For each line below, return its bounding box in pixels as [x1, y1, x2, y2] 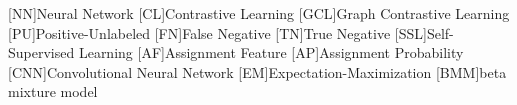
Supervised [8, 42, 75, 63]
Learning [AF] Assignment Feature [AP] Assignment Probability [78, 42, 464, 63]
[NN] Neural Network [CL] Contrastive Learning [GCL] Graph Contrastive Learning [8, 3, 510, 23]
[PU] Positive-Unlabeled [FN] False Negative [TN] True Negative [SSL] [8, 22, 427, 43]
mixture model [8, 81, 98, 102]
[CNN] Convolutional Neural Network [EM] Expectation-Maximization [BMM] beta [8, 61, 507, 82]
